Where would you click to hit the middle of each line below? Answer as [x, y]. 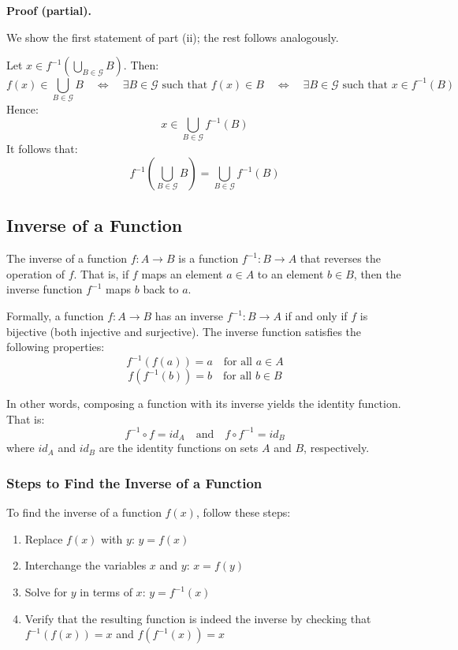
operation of [35, 273]
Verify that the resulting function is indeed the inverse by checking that [198, 618]
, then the [377, 273]
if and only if [316, 316]
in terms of [106, 592]
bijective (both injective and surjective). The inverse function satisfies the [184, 331]
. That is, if [101, 273]
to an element [290, 273]
